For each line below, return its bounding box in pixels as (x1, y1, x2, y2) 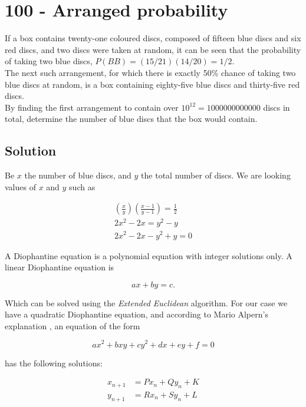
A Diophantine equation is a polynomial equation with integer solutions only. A (5, 249, 292, 262)
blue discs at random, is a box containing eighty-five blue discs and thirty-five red (5, 78, 300, 90)
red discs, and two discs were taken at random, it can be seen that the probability (5, 43, 301, 55)
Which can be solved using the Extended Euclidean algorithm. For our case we (5, 296, 288, 309)
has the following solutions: (5, 356, 103, 369)
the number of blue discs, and (24, 169, 131, 181)
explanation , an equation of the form (5, 319, 140, 332)
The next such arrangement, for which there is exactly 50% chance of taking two (5, 66, 296, 78)
